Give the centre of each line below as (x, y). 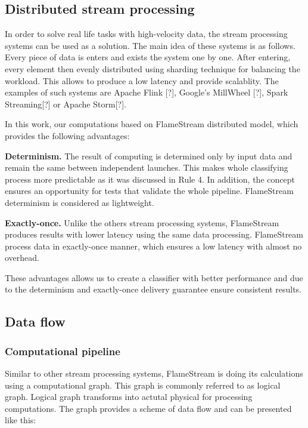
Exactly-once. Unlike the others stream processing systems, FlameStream (142, 222)
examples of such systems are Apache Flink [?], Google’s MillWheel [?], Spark (147, 92)
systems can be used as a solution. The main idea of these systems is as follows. (150, 45)
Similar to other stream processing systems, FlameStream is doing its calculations (154, 373)
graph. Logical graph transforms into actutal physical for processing (129, 397)
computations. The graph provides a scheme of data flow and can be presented (148, 408)
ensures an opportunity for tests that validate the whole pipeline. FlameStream (149, 191)
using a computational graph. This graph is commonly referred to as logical (143, 385)
